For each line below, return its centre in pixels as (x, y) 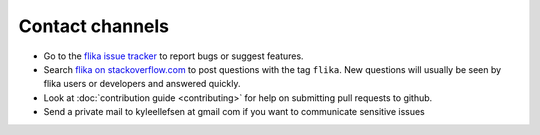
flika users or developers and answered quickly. (142, 84)
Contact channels (94, 26)
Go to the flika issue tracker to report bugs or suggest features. (173, 56)
